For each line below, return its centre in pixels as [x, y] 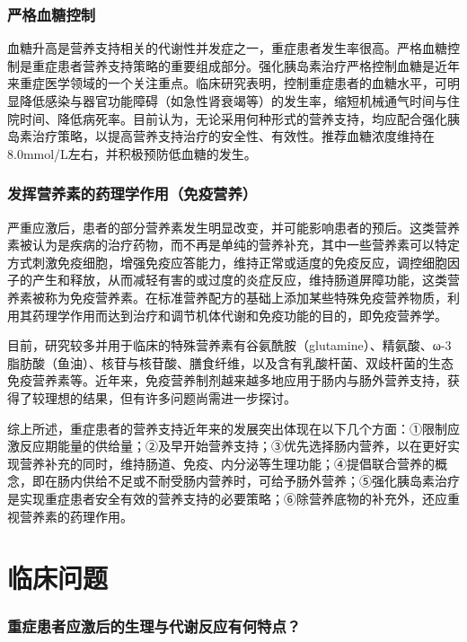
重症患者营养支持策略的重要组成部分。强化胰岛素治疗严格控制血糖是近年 [246, 65]
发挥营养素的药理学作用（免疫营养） [132, 193]
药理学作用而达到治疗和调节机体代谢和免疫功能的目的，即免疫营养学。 [239, 315]
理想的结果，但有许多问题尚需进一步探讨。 [170, 397]
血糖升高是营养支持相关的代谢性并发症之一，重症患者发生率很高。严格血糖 [227, 48]
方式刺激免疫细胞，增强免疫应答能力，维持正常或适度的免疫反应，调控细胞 [227, 262]
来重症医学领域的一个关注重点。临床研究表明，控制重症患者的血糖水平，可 [227, 83]
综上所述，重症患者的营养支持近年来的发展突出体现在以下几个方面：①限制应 [233, 428]
